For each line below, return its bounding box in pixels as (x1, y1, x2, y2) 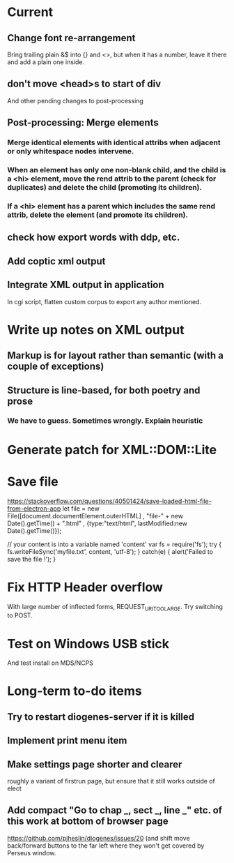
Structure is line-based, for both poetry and (7, 384, 201, 396)
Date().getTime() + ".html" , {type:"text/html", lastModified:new (7, 519, 188, 527)
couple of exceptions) (7, 361, 104, 373)
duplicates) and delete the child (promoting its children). (7, 183, 202, 193)
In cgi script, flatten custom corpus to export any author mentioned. (7, 297, 202, 306)
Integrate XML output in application (7, 279, 165, 291)
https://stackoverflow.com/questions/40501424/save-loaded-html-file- (7, 497, 212, 505)
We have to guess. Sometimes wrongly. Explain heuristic (7, 416, 203, 426)
